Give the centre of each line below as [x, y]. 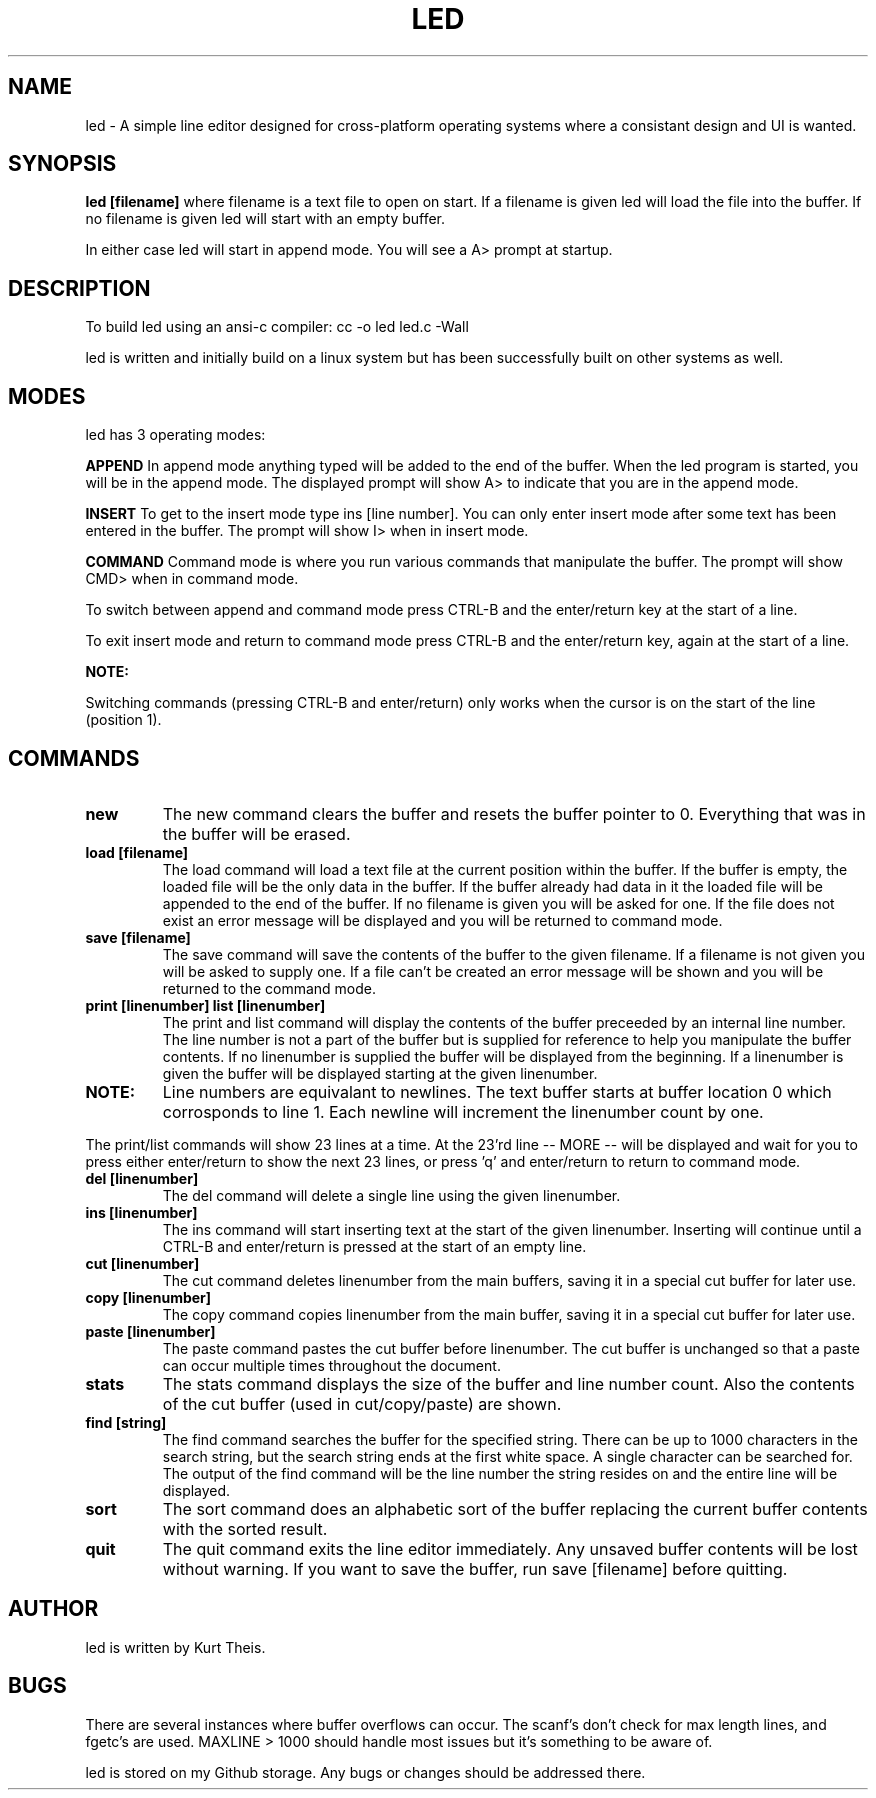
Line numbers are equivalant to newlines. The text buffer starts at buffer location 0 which [497, 1091]
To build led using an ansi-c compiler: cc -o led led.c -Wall [277, 327]
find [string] [126, 1422]
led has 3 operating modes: [175, 435]
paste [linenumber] [150, 1331]
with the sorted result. [245, 1528]
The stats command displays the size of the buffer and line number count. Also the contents [508, 1383]
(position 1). [123, 720]
